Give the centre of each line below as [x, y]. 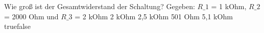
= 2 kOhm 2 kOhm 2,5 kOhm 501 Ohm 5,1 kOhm [154, 16]
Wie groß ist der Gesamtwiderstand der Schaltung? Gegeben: [100, 6]
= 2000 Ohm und [31, 16]
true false [17, 26]
